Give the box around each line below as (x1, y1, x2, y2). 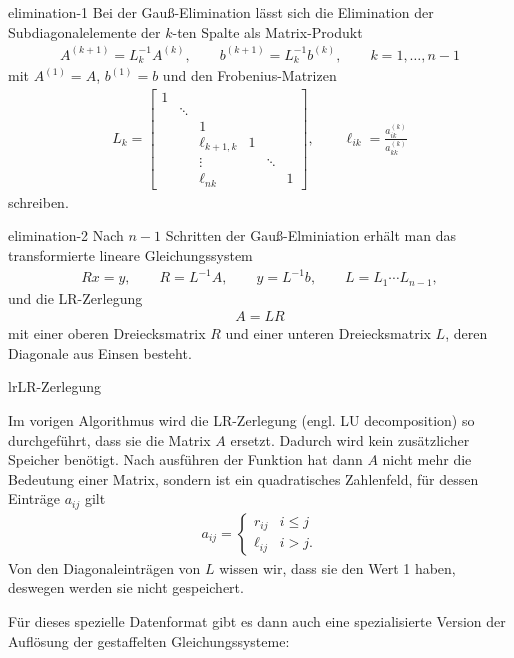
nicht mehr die (382, 449, 472, 470)
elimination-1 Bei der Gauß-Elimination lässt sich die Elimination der (8, 2, 434, 22)
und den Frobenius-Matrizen (162, 65, 337, 86)
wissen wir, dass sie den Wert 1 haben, (219, 557, 456, 578)
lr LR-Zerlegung (8, 376, 102, 397)
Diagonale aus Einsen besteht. (8, 342, 192, 363)
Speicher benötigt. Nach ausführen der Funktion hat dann (8, 449, 363, 470)
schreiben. (8, 191, 69, 212)
